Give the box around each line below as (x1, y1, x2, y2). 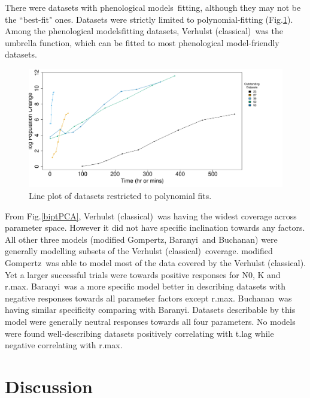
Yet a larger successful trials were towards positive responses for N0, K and (5, 268, 281, 281)
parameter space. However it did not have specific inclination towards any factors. (5, 221, 305, 234)
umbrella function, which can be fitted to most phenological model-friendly (5, 36, 279, 49)
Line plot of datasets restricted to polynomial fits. (29, 189, 212, 202)
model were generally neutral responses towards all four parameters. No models (5, 315, 296, 327)
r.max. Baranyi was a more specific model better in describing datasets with (5, 280, 285, 293)
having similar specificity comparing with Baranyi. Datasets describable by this (5, 303, 296, 316)
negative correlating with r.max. (5, 339, 123, 351)
